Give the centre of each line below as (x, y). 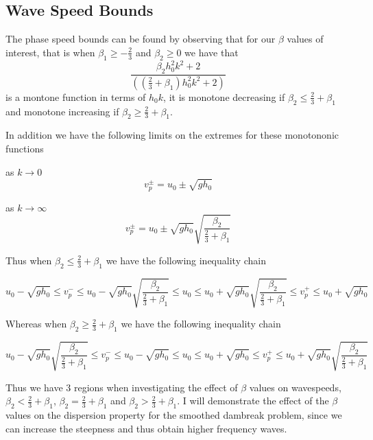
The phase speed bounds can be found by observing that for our (141, 39)
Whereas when (36, 324)
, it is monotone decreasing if (224, 96)
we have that (212, 52)
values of (305, 39)
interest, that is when (50, 52)
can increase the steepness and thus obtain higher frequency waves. (146, 428)
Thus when (29, 260)
